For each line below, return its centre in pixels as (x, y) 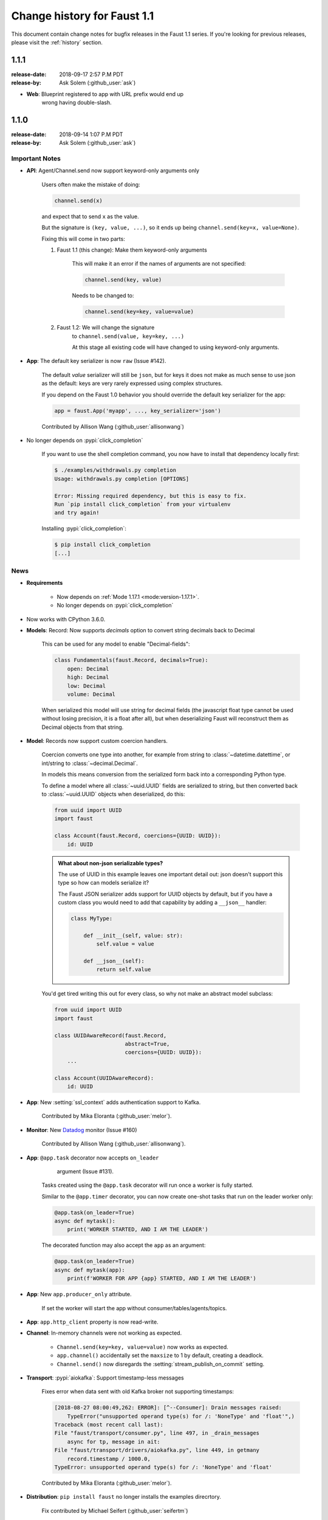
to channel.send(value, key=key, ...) (128, 336)
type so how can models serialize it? (103, 883)
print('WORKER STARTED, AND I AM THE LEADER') (138, 1229)
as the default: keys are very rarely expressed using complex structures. (132, 384)
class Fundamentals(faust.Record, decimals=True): (132, 660)
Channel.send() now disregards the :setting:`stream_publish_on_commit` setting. (161, 1364)
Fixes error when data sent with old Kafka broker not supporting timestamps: (138, 1392)
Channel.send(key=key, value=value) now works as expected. (143, 1347)
